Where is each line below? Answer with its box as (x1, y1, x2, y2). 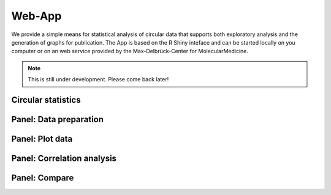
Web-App (11, 9, 62, 23)
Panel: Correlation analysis (11, 153, 116, 163)
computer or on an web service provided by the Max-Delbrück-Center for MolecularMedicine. (11, 48, 248, 55)
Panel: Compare (11, 172, 74, 183)
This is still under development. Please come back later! (28, 76, 169, 83)
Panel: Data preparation (11, 114, 104, 125)
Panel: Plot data (11, 133, 73, 144)
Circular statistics (11, 95, 81, 105)
